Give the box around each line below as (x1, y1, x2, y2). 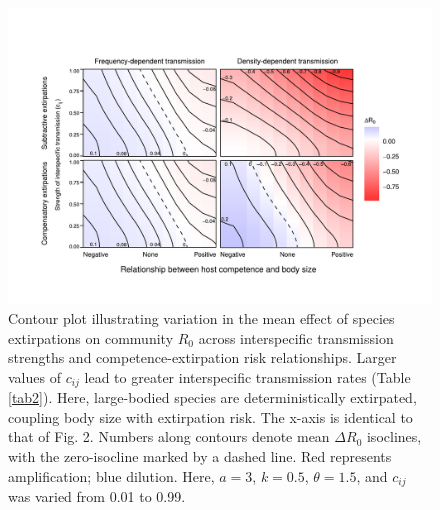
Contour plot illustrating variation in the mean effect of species (8, 308, 395, 329)
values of (8, 366, 61, 387)
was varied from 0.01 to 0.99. (8, 486, 186, 507)
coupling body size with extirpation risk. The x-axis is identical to (8, 406, 413, 427)
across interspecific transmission (198, 327, 394, 348)
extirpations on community (8, 327, 174, 348)
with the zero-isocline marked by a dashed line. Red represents (8, 446, 392, 467)
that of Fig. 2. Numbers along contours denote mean (8, 426, 330, 447)
